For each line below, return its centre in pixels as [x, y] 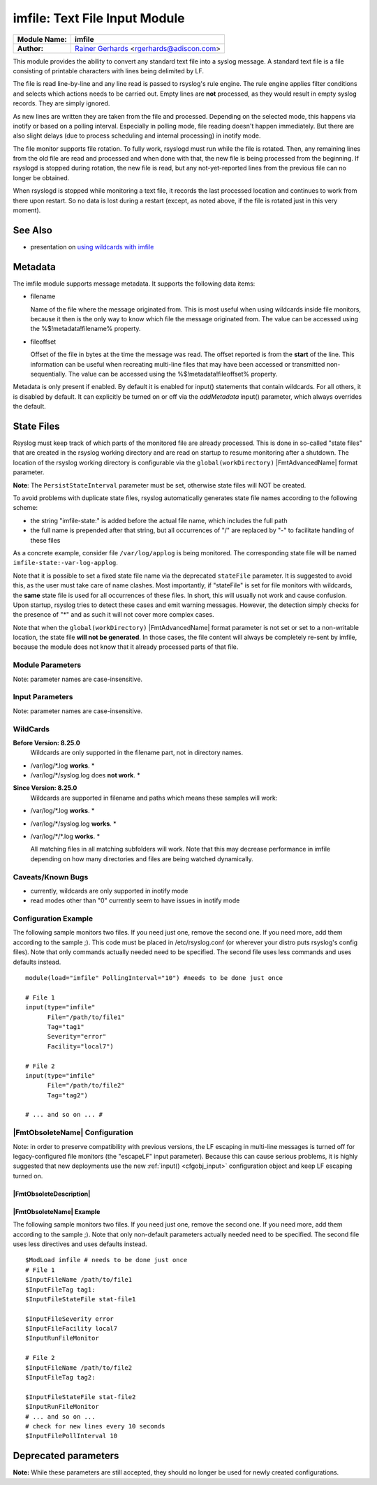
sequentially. [49, 374]
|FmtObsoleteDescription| [52, 1194]
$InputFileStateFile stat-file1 [81, 1299]
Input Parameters [43, 697]
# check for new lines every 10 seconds [95, 1426]
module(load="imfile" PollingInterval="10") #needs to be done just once [154, 978]
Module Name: [42, 39]
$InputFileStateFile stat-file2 [81, 1397]
